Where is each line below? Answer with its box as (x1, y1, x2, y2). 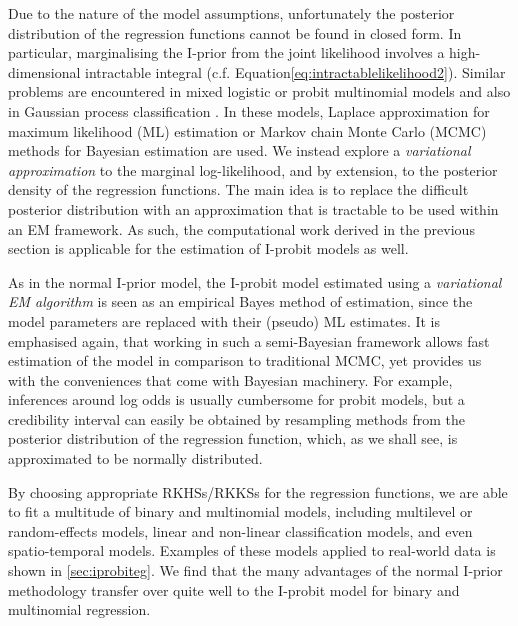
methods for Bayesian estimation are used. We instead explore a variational (8, 140, 471, 161)
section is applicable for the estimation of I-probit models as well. (8, 238, 409, 259)
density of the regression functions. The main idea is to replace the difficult (8, 179, 469, 200)
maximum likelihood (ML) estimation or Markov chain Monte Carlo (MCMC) (8, 120, 487, 141)
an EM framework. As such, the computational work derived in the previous (8, 218, 475, 239)
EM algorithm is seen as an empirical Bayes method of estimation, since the (8, 291, 473, 312)
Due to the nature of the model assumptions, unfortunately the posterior (8, 3, 455, 23)
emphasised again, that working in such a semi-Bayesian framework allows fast (8, 330, 490, 351)
